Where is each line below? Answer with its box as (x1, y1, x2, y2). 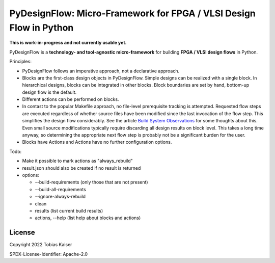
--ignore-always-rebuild (35, 194, 86, 200)
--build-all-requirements (35, 186, 86, 192)
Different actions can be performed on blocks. (22, 96, 119, 102)
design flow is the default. (22, 89, 77, 95)
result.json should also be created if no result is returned (22, 165, 141, 171)
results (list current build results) (35, 207, 103, 214)
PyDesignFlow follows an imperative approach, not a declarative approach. (22, 68, 180, 74)
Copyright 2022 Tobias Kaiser (9, 242, 72, 248)
